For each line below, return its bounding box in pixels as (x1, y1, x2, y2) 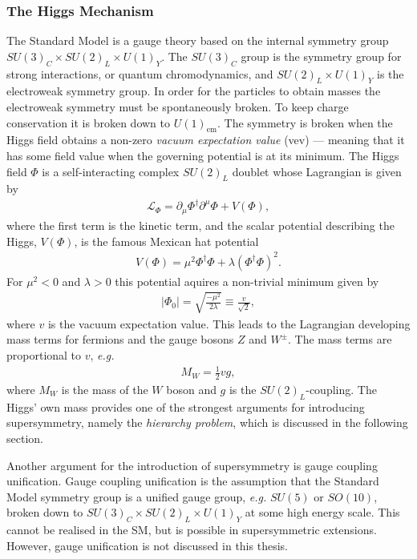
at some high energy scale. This (245, 504, 400, 521)
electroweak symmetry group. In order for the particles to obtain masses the (6, 82, 381, 99)
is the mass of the (61, 381, 148, 397)
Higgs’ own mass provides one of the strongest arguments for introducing (6, 398, 365, 415)
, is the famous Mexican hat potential (74, 232, 259, 249)
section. (6, 429, 43, 446)
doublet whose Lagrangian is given (232, 163, 402, 179)
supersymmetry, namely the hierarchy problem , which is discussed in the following (6, 414, 408, 431)
